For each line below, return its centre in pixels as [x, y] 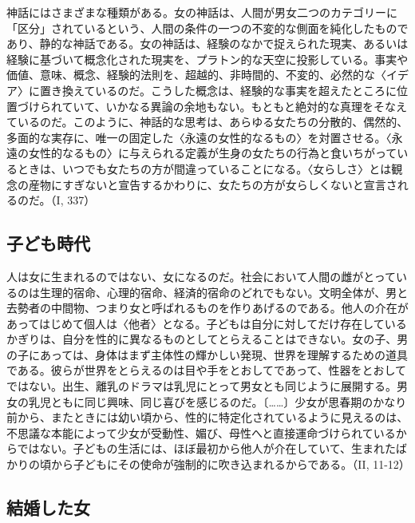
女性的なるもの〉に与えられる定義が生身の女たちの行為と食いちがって [213, 153]
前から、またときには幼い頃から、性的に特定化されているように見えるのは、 [207, 417]
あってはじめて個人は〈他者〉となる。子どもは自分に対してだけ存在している [207, 323]
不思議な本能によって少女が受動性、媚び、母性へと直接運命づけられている [201, 432]
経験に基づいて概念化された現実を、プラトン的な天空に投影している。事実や [207, 59]
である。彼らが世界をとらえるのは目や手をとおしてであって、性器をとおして [207, 370]
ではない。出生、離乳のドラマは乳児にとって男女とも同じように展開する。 [202, 386]
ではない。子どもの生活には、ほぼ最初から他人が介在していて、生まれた [207, 448]
